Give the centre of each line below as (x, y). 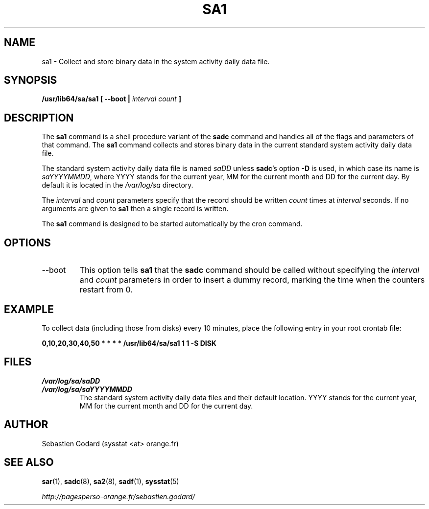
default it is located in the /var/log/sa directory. (118, 185)
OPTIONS (27, 242)
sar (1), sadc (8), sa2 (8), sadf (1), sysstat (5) (110, 481)
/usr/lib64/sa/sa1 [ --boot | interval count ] (111, 99)
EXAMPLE (29, 309)
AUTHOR (26, 425)
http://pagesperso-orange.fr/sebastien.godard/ (119, 496)
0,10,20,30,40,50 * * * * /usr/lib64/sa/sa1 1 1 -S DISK (129, 343)
